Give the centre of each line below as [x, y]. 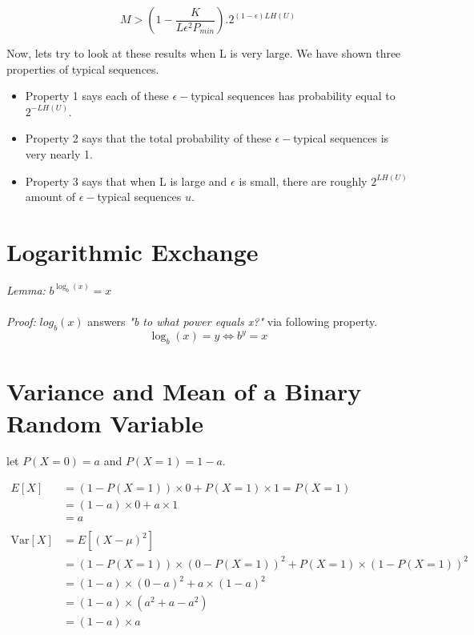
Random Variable [105, 422]
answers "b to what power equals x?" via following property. [233, 322]
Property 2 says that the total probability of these [148, 138]
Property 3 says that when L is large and [126, 181]
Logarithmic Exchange [133, 251]
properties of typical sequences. [83, 68]
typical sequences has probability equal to [293, 96]
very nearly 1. [59, 153]
